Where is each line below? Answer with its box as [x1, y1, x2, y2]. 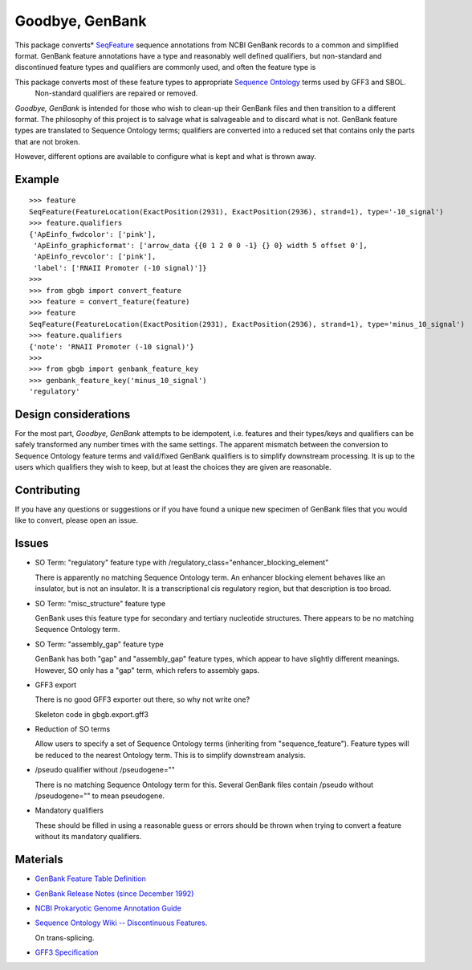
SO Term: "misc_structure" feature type [35, 598, 166, 608]
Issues [14, 536, 49, 550]
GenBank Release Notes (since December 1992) [35, 888, 194, 899]
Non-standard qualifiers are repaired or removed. [35, 88, 198, 98]
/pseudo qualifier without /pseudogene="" [35, 765, 176, 775]
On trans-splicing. [35, 932, 95, 943]
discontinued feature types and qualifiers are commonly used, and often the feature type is [14, 63, 316, 72]
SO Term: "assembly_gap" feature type [35, 639, 164, 649]
